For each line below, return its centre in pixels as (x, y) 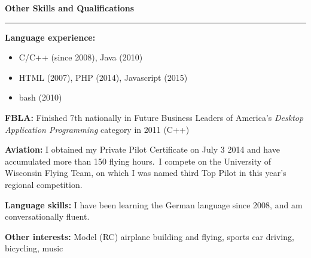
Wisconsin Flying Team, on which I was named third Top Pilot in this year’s (146, 173)
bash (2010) (40, 97)
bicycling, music (34, 248)
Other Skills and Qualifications (70, 8)
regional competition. (44, 184)
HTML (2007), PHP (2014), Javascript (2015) (103, 77)
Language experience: (50, 37)
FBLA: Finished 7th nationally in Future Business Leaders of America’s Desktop (154, 117)
